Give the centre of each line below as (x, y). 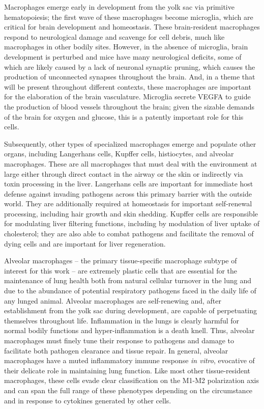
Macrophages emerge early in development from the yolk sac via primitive (119, 7)
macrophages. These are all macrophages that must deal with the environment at (131, 163)
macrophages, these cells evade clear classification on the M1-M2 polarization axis (132, 380)
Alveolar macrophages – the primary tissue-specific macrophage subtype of (121, 261)
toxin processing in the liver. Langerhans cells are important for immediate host (129, 184)
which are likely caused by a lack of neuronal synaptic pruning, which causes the (130, 66)
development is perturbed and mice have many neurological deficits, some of (123, 56)
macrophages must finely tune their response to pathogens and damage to (119, 340)
